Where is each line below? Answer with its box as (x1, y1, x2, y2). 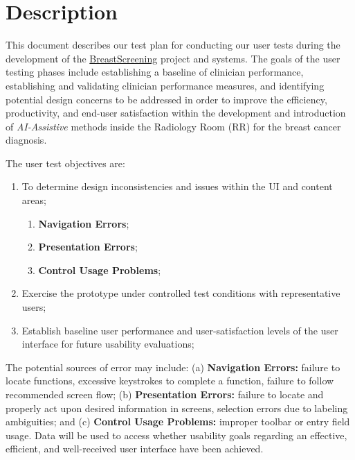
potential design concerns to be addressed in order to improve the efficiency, (6, 92, 327, 106)
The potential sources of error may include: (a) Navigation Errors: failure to (6, 359, 340, 374)
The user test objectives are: (6, 155, 125, 170)
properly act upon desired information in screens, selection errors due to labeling (6, 400, 348, 415)
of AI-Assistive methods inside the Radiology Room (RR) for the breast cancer (6, 119, 341, 133)
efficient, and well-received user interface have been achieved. (6, 441, 264, 456)
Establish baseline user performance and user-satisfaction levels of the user (21, 323, 338, 337)
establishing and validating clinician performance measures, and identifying (6, 78, 325, 92)
